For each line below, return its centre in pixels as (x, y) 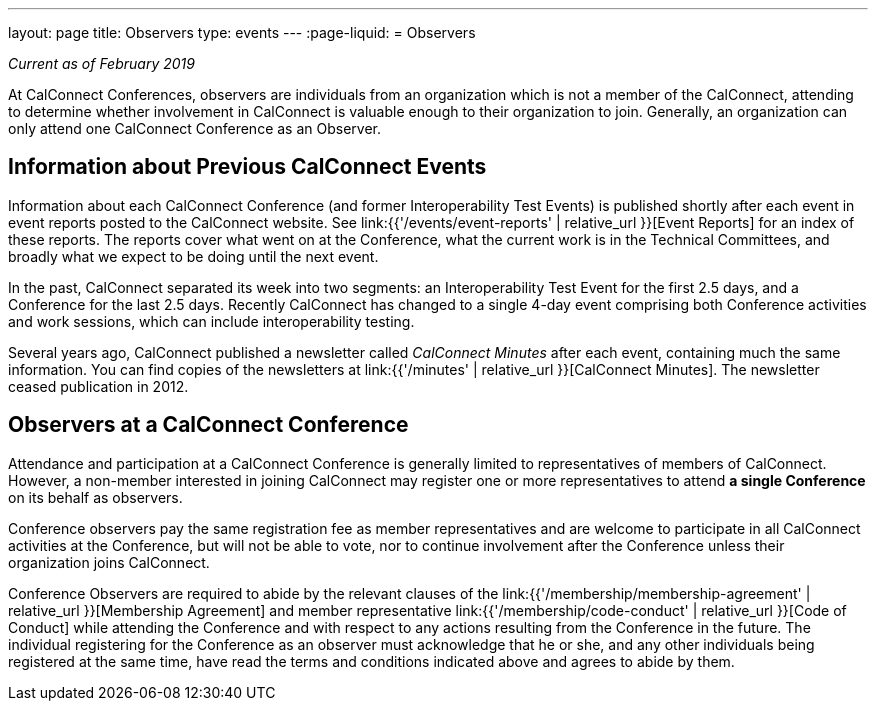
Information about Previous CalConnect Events (247, 167)
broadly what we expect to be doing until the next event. (193, 256)
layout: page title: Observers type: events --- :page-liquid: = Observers (242, 32)
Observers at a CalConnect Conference (208, 425)
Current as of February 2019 (101, 63)
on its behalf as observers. (95, 497)
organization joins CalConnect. (109, 562)
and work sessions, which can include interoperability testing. (211, 321)
